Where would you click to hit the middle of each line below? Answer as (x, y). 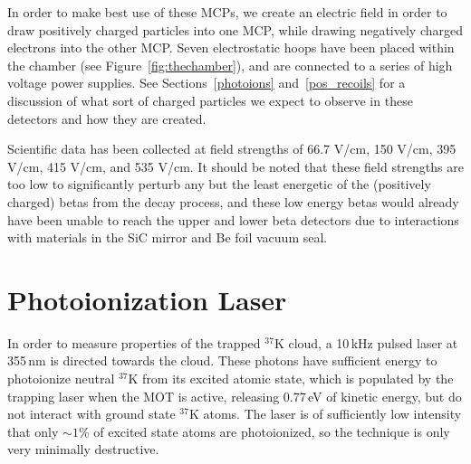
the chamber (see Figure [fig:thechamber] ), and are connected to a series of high (230, 65)
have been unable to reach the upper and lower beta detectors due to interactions (233, 219)
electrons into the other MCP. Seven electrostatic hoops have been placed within (231, 47)
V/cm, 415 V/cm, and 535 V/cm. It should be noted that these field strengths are (235, 166)
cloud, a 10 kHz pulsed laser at (373, 342)
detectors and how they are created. (107, 118)
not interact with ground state (91, 414)
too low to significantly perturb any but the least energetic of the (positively (219, 184)
